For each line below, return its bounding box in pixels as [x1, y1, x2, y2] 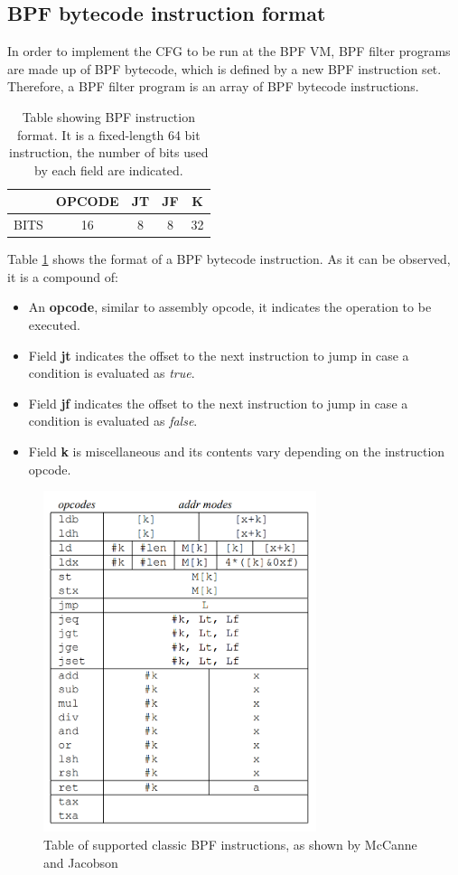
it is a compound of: [7, 267, 118, 286]
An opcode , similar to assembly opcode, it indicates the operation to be [28, 297, 432, 316]
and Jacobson [43, 852, 118, 871]
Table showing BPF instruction [22, 107, 195, 126]
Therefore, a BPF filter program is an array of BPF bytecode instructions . [7, 77, 419, 96]
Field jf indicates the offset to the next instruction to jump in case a [28, 393, 408, 412]
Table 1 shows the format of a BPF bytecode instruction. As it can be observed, [7, 249, 451, 268]
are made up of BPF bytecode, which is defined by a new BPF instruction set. [7, 59, 442, 78]
